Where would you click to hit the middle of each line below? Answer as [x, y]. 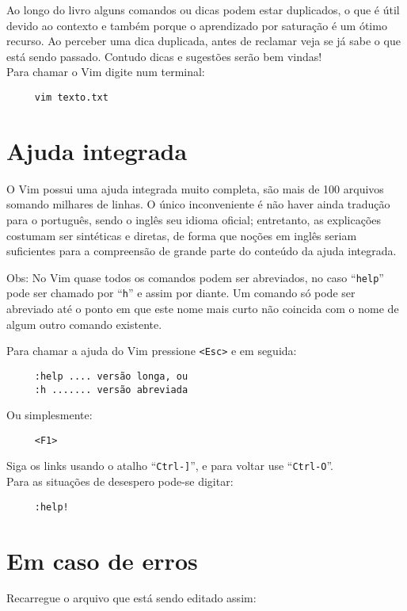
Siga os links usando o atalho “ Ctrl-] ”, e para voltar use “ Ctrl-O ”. [170, 466]
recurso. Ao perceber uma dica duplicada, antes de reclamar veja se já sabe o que [203, 41]
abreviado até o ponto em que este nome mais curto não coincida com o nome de [203, 309]
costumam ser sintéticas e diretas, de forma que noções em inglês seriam [182, 235]
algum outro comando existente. [84, 324]
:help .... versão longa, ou [111, 376]
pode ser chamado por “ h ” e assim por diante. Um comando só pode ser [181, 293]
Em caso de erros [102, 560]
